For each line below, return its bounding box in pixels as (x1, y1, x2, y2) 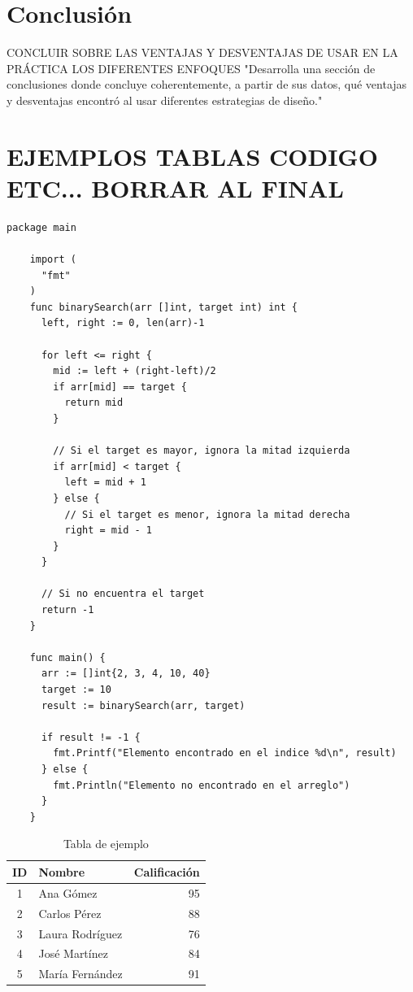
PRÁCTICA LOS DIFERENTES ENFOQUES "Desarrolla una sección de (7, 59, 376, 76)
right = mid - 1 (64, 524, 152, 537)
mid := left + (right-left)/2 (53, 365, 216, 377)
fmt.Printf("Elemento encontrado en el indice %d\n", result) (53, 747, 397, 759)
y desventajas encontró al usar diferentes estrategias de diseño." (7, 91, 323, 108)
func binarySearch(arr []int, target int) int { (29, 301, 298, 313)
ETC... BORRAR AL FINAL (7, 171, 344, 204)
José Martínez (38, 945, 108, 962)
